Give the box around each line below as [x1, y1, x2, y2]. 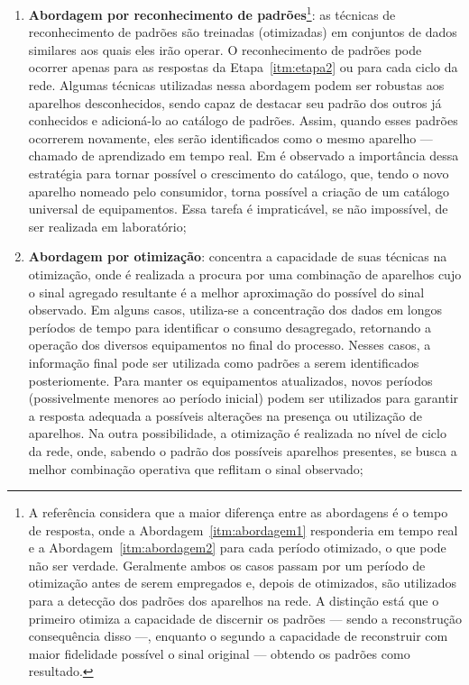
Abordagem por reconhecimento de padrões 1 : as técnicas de [28, 3, 396, 23]
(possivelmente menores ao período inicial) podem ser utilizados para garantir [28, 388, 459, 407]
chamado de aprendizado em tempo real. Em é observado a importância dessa [28, 146, 459, 165]
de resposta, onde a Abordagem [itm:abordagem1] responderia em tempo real [28, 520, 458, 539]
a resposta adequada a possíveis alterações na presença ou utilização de [28, 406, 422, 425]
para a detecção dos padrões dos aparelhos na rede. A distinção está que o [28, 591, 439, 610]
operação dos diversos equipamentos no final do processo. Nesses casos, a [28, 335, 431, 354]
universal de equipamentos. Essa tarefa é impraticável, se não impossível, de [28, 199, 448, 218]
